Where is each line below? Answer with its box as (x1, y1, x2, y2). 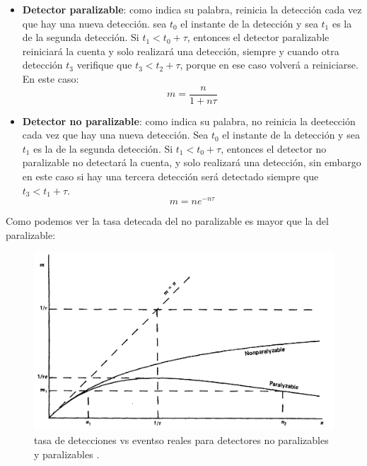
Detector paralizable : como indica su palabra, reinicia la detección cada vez (22, 2, 362, 16)
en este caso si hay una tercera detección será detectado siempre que (22, 169, 319, 183)
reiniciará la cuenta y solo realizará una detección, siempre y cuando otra (22, 43, 339, 58)
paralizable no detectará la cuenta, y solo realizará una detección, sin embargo (22, 155, 361, 170)
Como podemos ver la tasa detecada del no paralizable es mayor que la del (6, 214, 329, 228)
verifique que (76, 57, 132, 72)
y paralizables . (34, 447, 100, 462)
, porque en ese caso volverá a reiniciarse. (180, 57, 359, 72)
